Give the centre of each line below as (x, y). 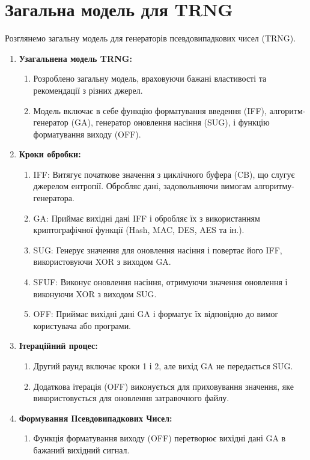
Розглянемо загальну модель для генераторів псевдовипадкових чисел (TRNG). (150, 38)
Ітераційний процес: (58, 346)
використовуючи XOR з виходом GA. (102, 262)
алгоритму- (274, 186)
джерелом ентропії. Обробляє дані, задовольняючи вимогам (142, 186)
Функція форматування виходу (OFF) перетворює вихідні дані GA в (160, 438)
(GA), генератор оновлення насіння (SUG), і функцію (170, 122)
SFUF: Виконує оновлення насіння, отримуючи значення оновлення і (160, 282)
